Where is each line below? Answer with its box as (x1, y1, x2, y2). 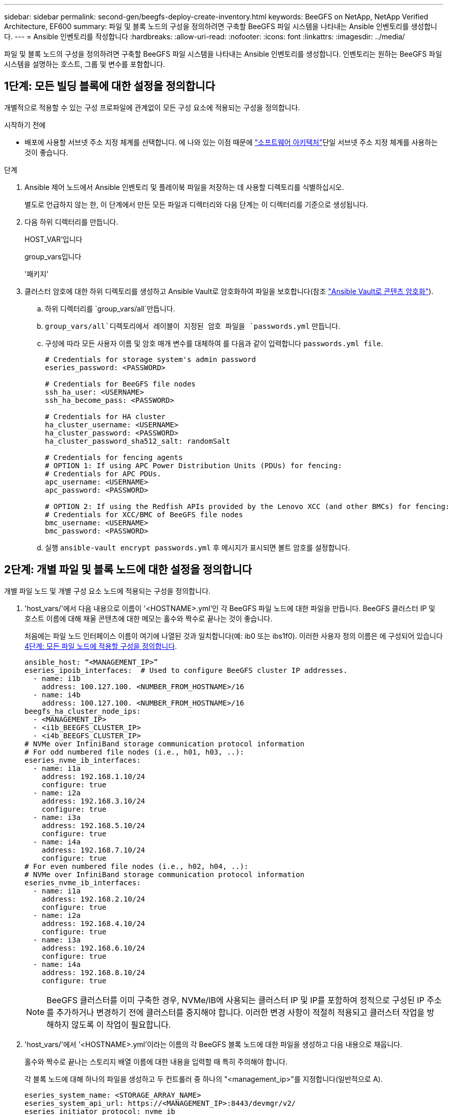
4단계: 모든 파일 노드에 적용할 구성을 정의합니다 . (25, 641, 177, 650)
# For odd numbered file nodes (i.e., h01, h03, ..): (25, 747, 244, 756)
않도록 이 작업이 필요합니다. (71, 1019, 171, 1030)
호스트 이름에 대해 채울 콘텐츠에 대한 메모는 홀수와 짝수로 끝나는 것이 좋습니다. (25, 614, 273, 623)
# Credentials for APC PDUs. (45, 469, 161, 478)
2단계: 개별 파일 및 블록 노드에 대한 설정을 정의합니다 (4, 563, 252, 576)
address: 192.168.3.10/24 (41, 796, 146, 805)
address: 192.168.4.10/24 (41, 919, 146, 928)
